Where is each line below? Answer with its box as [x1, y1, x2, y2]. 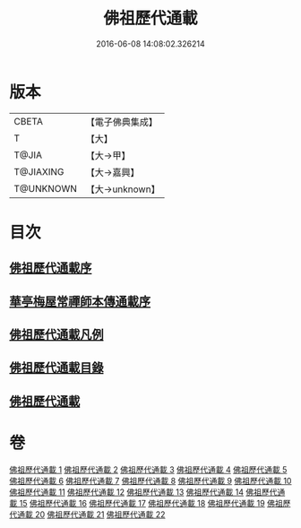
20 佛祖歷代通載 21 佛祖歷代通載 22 [34, 508, 166, 520]
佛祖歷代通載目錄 [9, 360, 104, 376]
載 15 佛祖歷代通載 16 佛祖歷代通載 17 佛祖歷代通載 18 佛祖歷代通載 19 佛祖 [9, 498, 284, 508]
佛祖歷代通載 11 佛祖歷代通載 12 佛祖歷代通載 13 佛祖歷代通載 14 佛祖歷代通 [9, 486, 286, 498]
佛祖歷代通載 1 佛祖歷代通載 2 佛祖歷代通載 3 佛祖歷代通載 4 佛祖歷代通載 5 [9, 463, 288, 475]
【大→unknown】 [85, 183, 160, 195]
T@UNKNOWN [13, 182, 78, 195]
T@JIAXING [13, 165, 64, 177]
